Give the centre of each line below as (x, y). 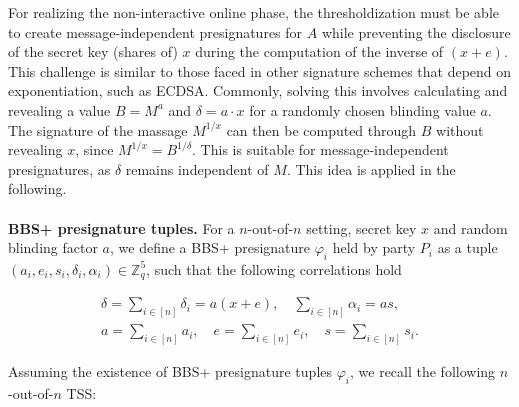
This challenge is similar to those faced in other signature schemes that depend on (260, 70)
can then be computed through (321, 129)
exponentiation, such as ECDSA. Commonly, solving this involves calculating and (258, 90)
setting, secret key (361, 227)
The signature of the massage (98, 129)
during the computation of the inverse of (319, 51)
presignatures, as (59, 168)
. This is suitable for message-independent (320, 149)
